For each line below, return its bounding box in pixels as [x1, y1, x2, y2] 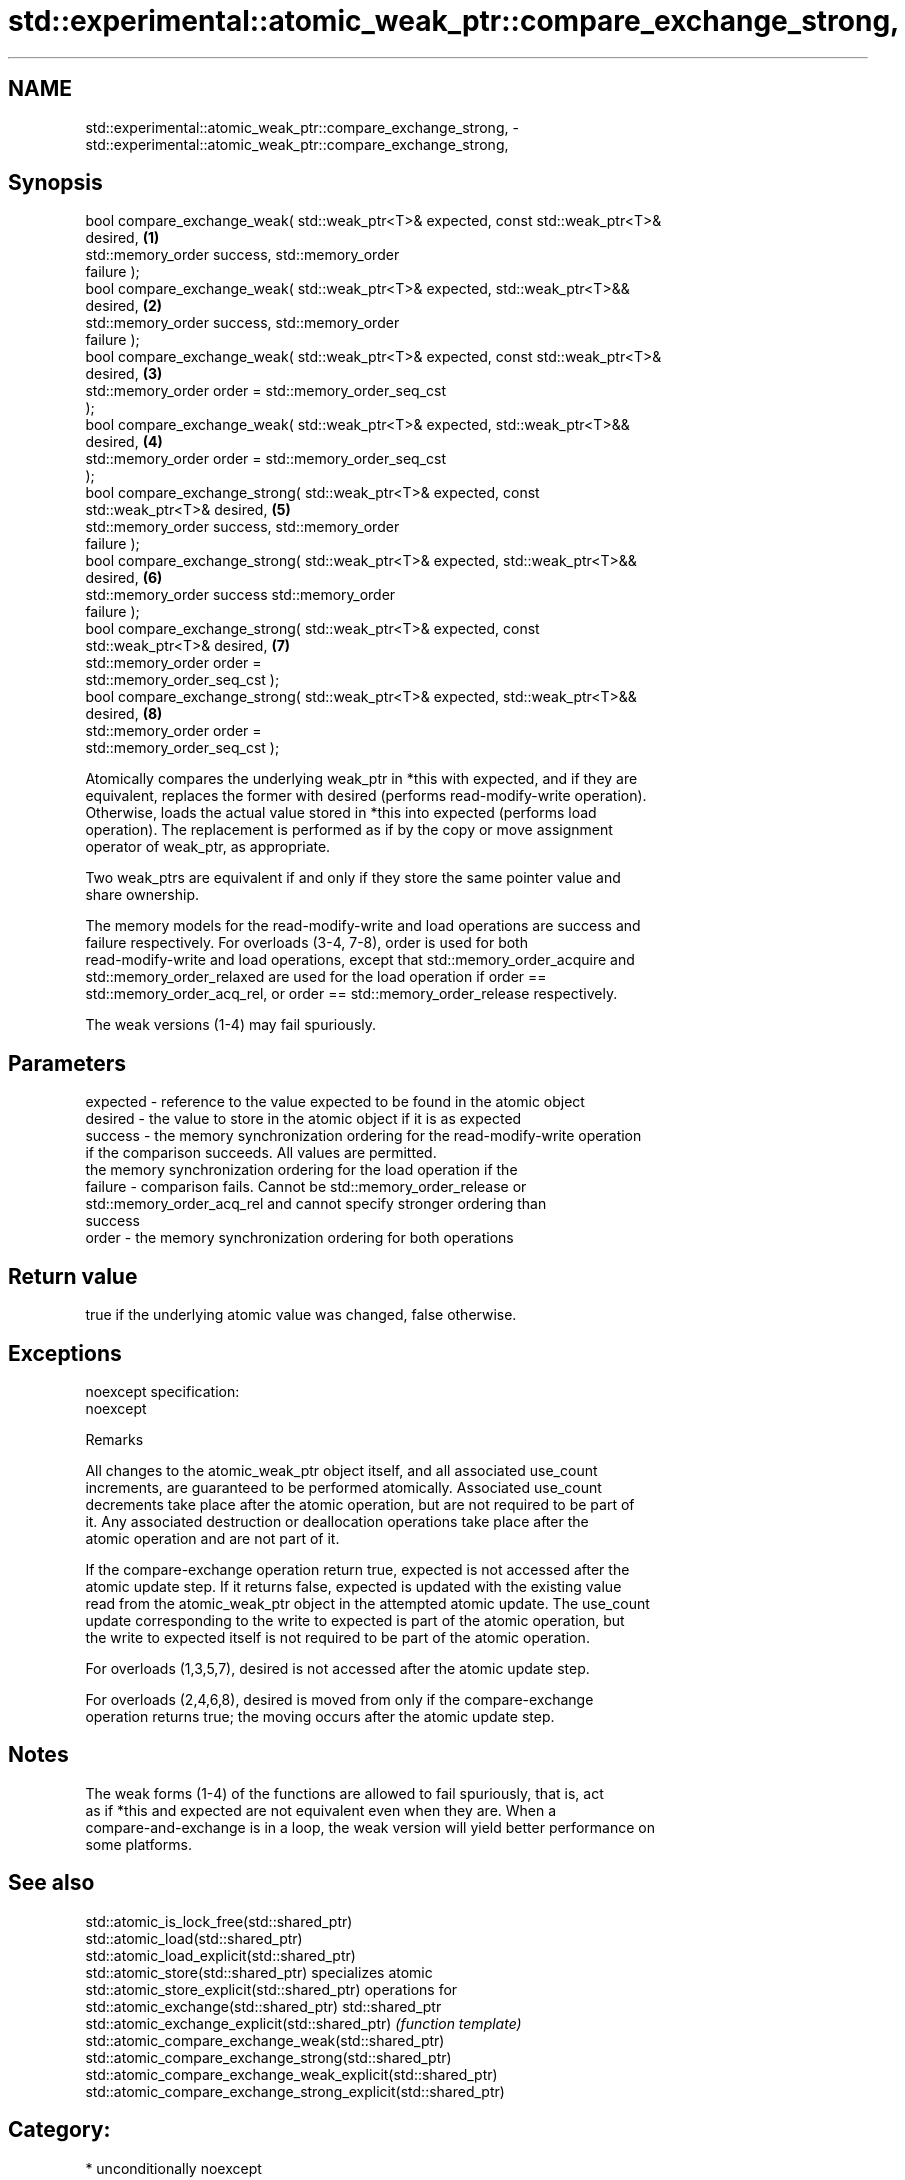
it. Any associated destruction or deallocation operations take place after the [85, 1512, 589, 1530]
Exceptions [8, 1340, 122, 1366]
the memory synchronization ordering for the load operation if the [85, 1161, 518, 1179]
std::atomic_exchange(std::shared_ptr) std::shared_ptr [85, 1997, 442, 2015]
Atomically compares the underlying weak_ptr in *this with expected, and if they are [85, 770, 638, 788]
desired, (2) [85, 297, 163, 315]
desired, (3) [85, 365, 163, 383]
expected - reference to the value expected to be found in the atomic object [85, 1093, 585, 1111]
